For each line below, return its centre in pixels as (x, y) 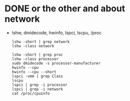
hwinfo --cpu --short (34, 72)
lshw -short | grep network (41, 42)
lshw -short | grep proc (37, 55)
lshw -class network (33, 46)
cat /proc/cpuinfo (31, 93)
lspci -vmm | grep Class (37, 76)
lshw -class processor (35, 59)
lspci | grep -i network (37, 89)
